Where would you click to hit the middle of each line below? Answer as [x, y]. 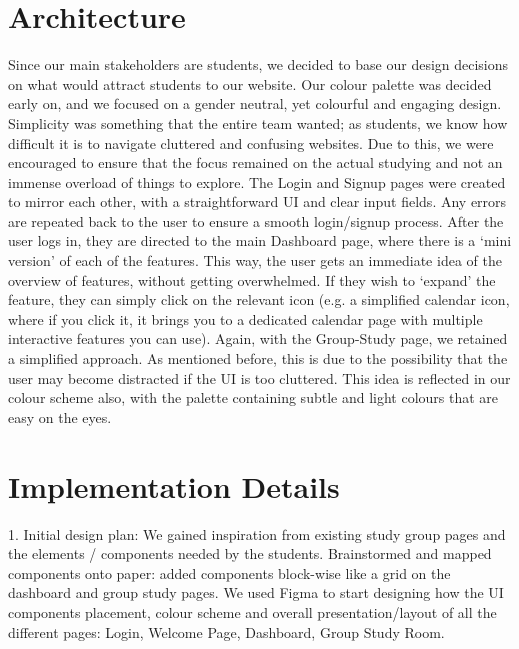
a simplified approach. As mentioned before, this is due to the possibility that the [258, 358]
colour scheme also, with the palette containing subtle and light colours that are [253, 397]
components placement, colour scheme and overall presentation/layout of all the [252, 611]
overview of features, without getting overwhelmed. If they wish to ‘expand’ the [252, 279]
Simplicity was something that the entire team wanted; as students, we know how [258, 122]
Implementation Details [174, 485]
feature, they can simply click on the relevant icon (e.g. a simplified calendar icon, [259, 299]
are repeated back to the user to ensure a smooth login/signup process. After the [256, 220]
